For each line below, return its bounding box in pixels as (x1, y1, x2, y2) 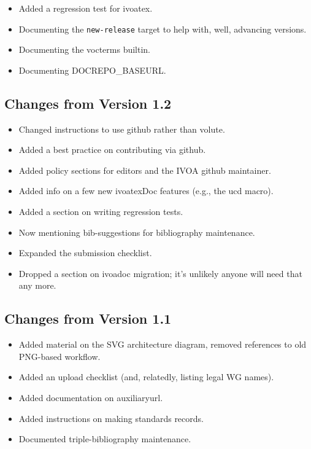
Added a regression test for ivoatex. (18, 2, 153, 14)
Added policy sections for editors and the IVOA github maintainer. (18, 163, 271, 176)
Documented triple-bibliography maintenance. (18, 432, 191, 445)
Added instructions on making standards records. (18, 412, 204, 424)
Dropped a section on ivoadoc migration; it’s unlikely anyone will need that (18, 267, 302, 279)
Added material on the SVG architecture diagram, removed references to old (18, 338, 307, 351)
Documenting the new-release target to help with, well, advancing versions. (18, 22, 307, 35)
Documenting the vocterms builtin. (18, 43, 151, 56)
